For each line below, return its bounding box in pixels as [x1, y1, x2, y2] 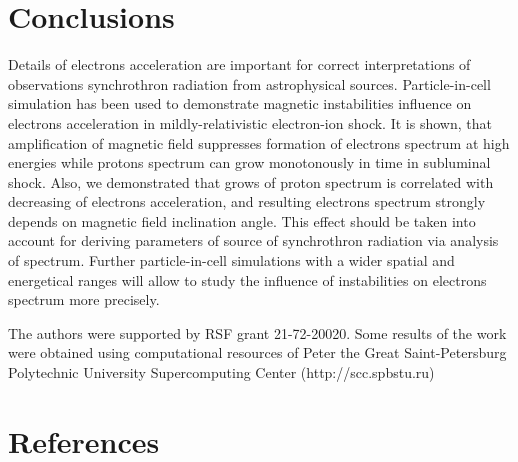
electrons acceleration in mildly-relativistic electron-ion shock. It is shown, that [8, 112, 492, 133]
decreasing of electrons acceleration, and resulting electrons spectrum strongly [8, 191, 486, 212]
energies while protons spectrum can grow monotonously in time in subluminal [8, 152, 491, 173]
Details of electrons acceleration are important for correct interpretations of [8, 54, 471, 75]
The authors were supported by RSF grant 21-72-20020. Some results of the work [8, 322, 507, 343]
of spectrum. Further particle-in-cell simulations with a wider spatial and [8, 250, 455, 271]
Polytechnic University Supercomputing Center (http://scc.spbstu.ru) [8, 362, 435, 383]
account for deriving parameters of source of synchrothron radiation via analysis [8, 230, 499, 251]
